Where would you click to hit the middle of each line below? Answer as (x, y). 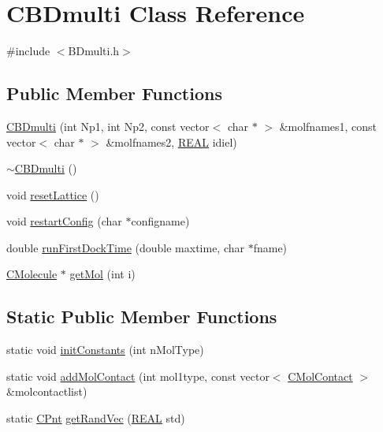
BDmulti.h (94, 51)
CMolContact (320, 376)
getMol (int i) (102, 274)
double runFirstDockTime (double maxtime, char (126, 247)
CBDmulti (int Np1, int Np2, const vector (108, 126)
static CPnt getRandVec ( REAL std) (96, 418)
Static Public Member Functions (142, 317)
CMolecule (32, 274)
